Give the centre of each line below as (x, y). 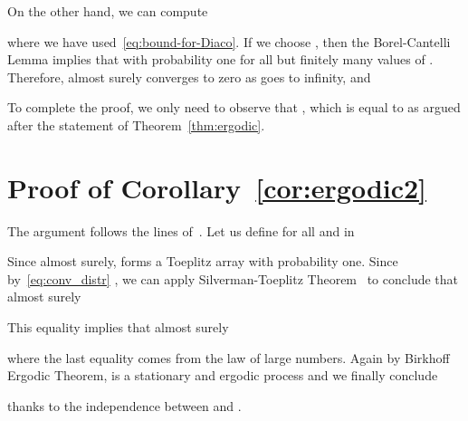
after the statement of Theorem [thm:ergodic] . (136, 124)
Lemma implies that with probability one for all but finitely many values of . (220, 59)
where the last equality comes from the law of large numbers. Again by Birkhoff (229, 357)
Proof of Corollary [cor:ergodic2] (217, 187)
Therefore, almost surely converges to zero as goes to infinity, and (189, 77)
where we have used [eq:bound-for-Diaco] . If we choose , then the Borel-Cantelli (229, 41)
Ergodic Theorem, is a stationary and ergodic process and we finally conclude (223, 375)
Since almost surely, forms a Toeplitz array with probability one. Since (203, 261)
